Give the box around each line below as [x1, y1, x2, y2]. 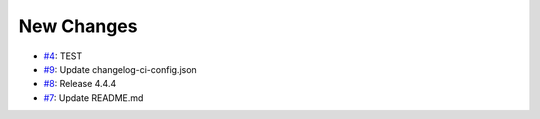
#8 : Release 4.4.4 [43, 78, 117, 90]
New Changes [18, 15, 138, 37]
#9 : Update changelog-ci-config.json [43, 63, 197, 75]
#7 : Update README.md [43, 91, 144, 104]
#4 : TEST [43, 50, 83, 62]
